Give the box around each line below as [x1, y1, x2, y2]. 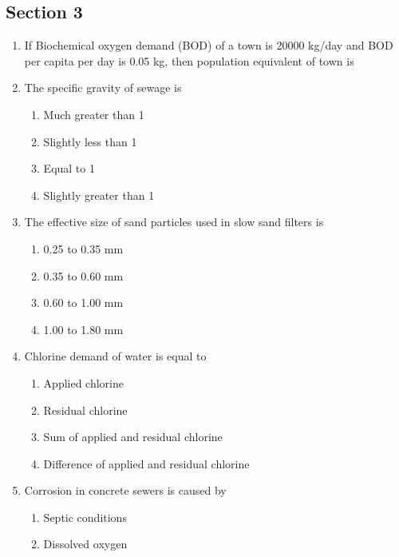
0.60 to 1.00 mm [43, 294, 124, 311]
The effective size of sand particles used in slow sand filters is [24, 213, 324, 230]
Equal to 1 [43, 160, 95, 177]
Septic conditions [43, 508, 127, 525]
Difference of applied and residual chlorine [43, 455, 250, 471]
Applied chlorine [43, 374, 124, 391]
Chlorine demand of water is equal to [24, 348, 207, 364]
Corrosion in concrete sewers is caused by [24, 482, 227, 499]
